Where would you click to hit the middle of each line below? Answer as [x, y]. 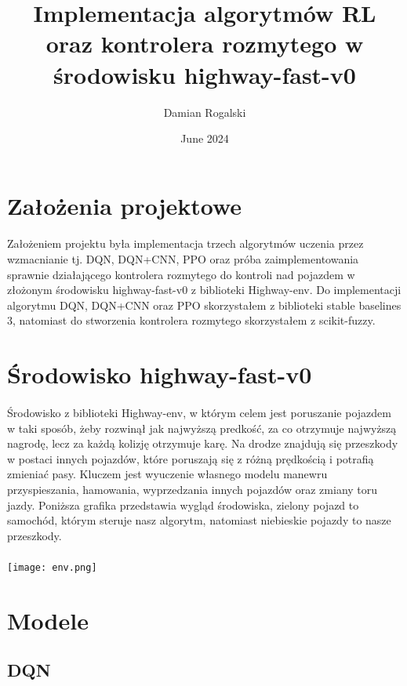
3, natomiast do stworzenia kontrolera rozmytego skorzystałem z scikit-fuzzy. [191, 320]
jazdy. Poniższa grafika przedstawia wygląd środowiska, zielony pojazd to [183, 505]
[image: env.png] [52, 567]
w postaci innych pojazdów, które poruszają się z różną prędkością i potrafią [191, 458]
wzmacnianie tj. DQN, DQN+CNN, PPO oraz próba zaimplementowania [183, 259]
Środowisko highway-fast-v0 [160, 374]
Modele [48, 620]
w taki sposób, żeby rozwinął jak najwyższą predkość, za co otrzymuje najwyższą [202, 428]
